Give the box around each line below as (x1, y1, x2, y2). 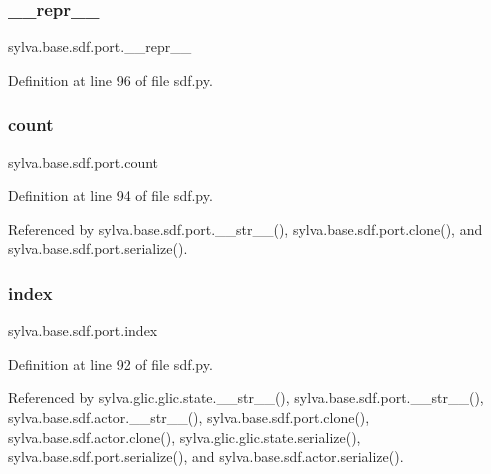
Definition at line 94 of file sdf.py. (8, 185, 213, 206)
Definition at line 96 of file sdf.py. (8, 69, 213, 90)
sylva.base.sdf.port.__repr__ (8, 36, 192, 57)
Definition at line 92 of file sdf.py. (8, 353, 213, 374)
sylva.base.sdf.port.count (8, 151, 159, 172)
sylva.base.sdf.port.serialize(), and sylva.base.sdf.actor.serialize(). (8, 446, 404, 467)
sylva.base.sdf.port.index (8, 320, 158, 341)
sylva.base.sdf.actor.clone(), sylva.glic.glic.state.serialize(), (8, 426, 361, 447)
